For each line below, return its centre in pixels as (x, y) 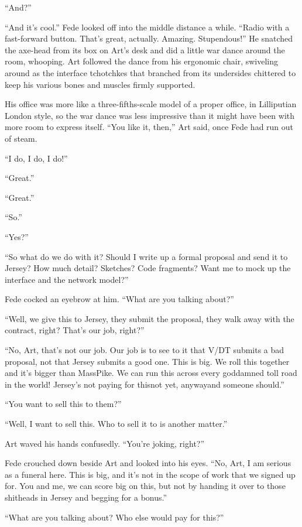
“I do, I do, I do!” (36, 158)
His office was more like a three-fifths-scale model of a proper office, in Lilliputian (151, 104)
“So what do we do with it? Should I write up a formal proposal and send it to (146, 256)
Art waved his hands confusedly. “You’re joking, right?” (105, 443)
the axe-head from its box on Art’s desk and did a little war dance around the (145, 49)
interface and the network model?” (67, 279)
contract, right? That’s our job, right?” (75, 330)
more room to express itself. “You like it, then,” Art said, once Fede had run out (149, 127)
